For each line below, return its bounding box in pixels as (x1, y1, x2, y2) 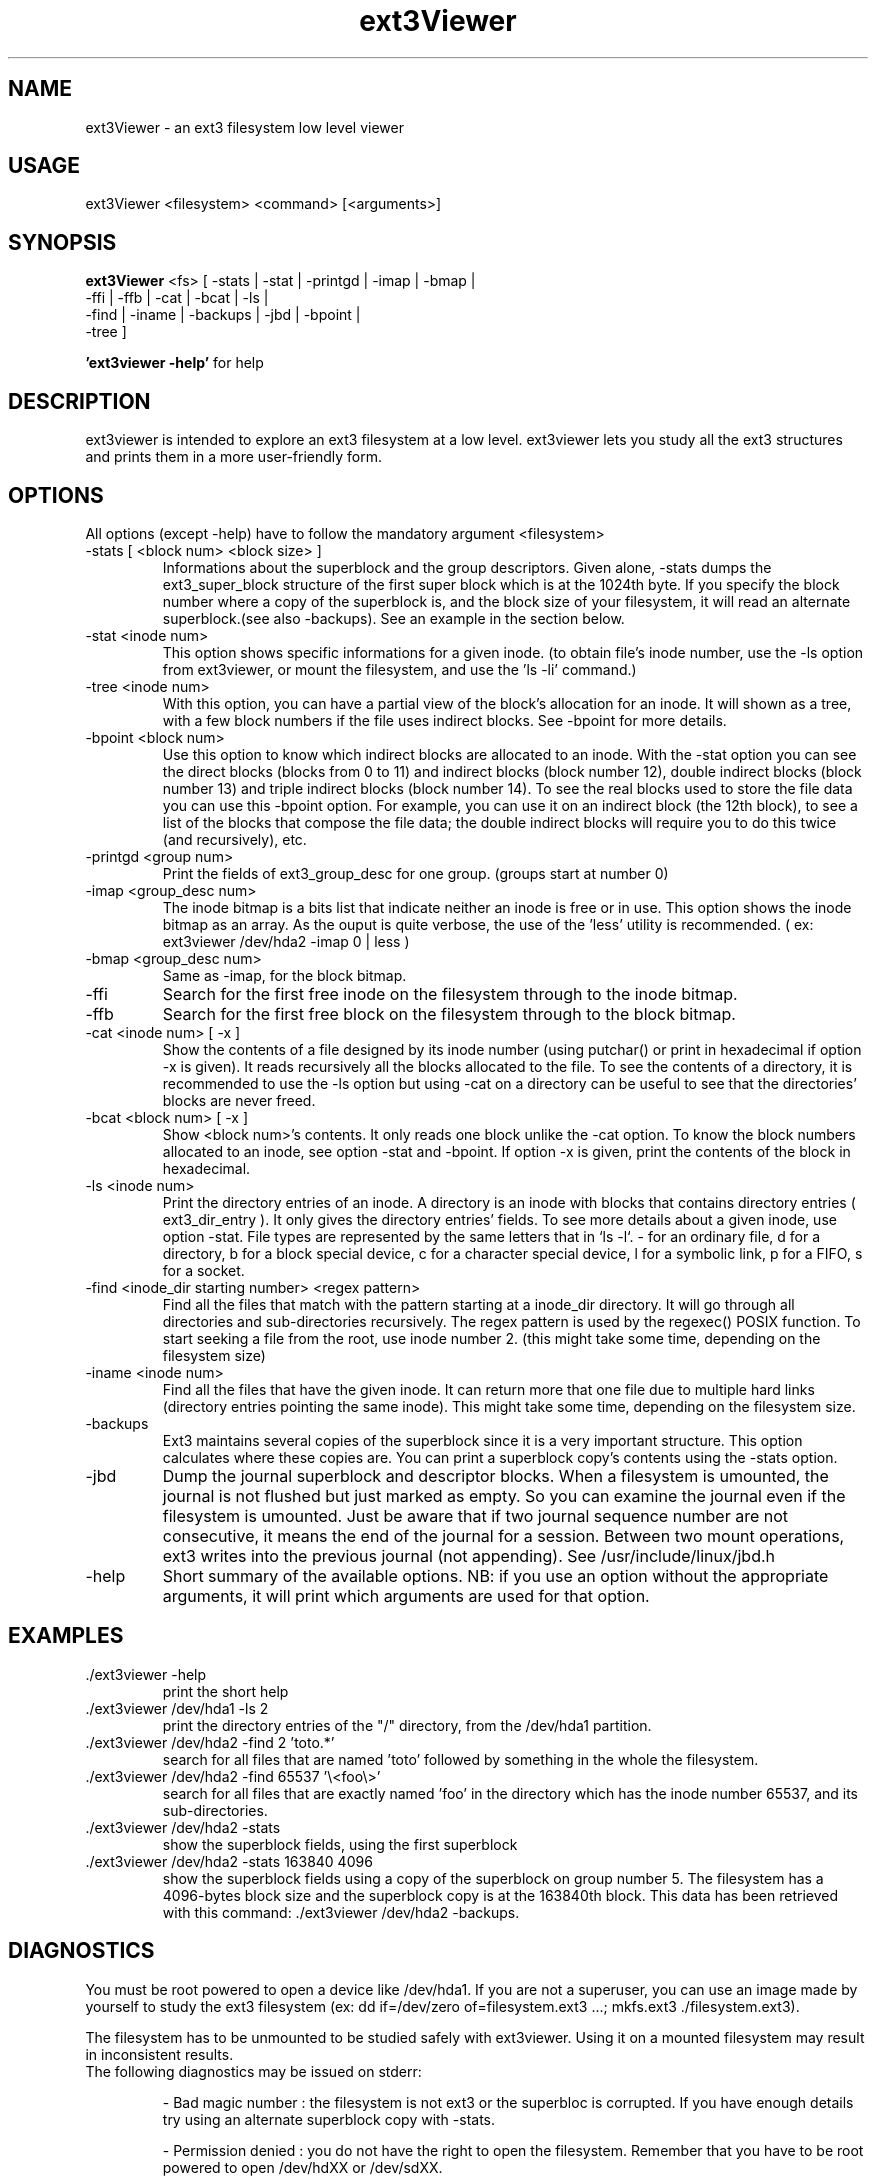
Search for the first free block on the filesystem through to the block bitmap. (162, 1003, 736, 1024)
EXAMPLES (8, 1623, 124, 1649)
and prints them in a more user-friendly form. (85, 448, 383, 466)
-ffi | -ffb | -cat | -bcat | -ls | (85, 289, 269, 307)
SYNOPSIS (8, 229, 117, 255)
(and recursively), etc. (162, 830, 307, 848)
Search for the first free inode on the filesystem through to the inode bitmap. (162, 983, 738, 1004)
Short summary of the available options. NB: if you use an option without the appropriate (162, 1565, 829, 1586)
